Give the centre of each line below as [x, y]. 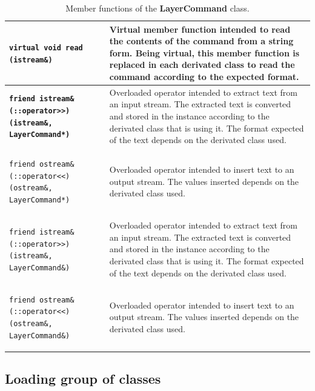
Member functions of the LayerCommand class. [157, 8]
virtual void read [46, 48]
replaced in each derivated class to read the [202, 65]
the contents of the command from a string [201, 41]
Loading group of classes [83, 379]
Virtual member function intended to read [200, 29]
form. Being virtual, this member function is [204, 52]
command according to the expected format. [204, 76]
